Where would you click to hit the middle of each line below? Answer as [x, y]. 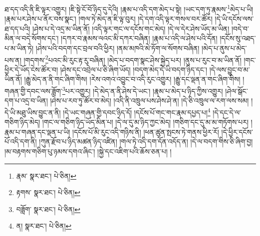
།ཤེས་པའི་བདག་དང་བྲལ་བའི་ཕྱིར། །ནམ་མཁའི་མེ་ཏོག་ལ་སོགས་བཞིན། [118, 48]
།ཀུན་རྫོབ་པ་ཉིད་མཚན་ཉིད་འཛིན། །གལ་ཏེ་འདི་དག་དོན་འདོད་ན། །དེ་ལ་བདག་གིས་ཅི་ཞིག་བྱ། [146, 141]
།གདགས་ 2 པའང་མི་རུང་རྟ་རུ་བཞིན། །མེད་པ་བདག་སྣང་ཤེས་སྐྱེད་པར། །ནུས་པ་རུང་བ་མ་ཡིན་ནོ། [132, 59]
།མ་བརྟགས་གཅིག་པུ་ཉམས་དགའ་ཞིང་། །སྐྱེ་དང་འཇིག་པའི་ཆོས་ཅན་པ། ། [88, 151]
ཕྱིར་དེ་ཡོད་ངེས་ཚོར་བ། [31, 69]
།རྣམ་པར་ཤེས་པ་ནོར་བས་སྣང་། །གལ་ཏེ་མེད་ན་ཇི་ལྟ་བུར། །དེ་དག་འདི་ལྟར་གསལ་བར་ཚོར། [109, 19]
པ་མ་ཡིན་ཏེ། [19, 48]
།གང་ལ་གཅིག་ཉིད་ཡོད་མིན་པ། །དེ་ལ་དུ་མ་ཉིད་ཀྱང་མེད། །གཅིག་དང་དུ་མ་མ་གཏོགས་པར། [145, 122]
